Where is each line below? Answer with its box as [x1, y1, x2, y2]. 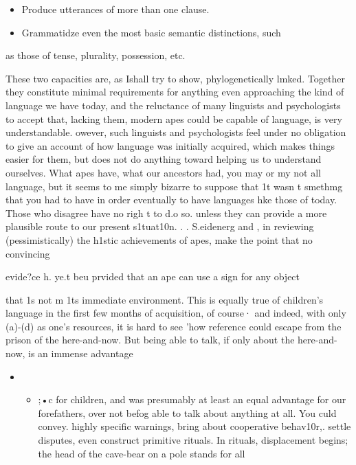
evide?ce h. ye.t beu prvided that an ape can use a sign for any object [5, 269, 300, 284]
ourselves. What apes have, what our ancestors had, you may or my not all [5, 165, 322, 179]
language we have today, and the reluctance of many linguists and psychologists [5, 98, 341, 112]
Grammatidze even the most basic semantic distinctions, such [21, 25, 281, 39]
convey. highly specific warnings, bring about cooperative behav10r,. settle [38, 419, 351, 433]
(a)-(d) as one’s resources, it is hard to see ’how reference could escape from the [5, 319, 342, 333]
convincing [5, 246, 50, 260]
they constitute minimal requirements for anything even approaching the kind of [5, 84, 344, 99]
